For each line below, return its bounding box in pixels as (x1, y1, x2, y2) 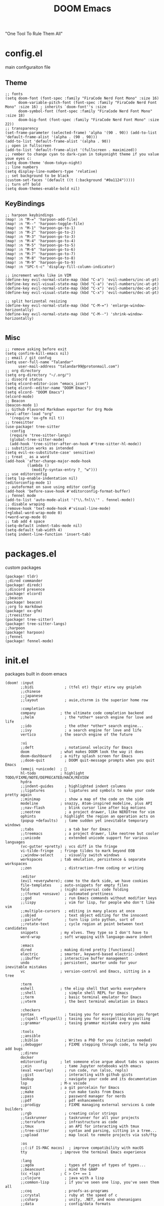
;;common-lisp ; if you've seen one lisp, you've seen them (20, 1180, 160, 1185)
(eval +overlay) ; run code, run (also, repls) (20, 1068, 129, 1073)
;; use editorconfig (5, 471, 48, 476)
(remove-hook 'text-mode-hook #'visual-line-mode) (5, 506, 111, 511)
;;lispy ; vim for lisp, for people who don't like (20, 900, 155, 905)
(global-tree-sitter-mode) (9, 437, 65, 442)
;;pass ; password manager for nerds (20, 1094, 126, 1099)
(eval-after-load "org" (5, 411, 54, 416)
